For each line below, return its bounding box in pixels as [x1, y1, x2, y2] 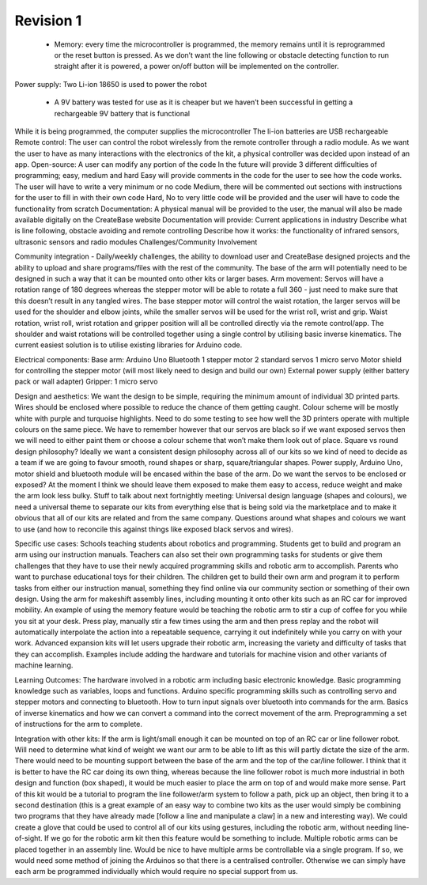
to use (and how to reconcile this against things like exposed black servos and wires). [14, 524, 294, 534]
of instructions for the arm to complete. [14, 720, 142, 729]
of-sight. [14, 834, 43, 843]
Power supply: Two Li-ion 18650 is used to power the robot [14, 79, 207, 89]
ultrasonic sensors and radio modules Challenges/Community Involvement [14, 237, 258, 247]
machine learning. [14, 660, 74, 670]
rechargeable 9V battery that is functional [54, 108, 190, 118]
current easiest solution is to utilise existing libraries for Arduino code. [14, 340, 243, 350]
